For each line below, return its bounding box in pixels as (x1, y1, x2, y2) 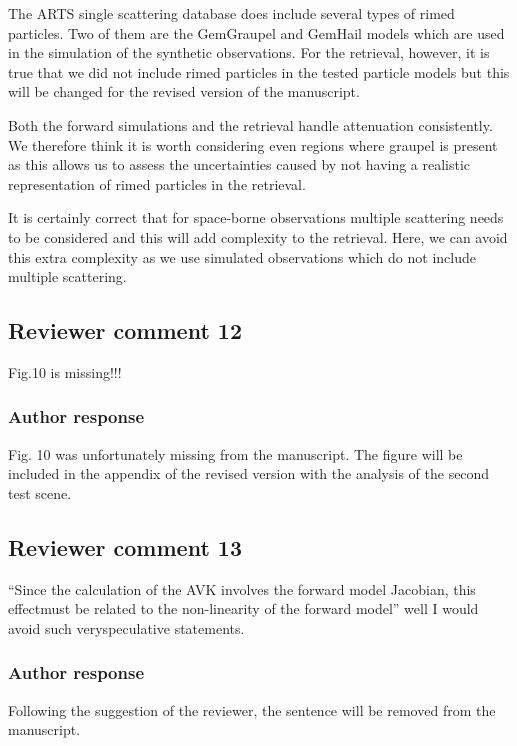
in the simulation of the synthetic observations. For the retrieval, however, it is (8, 42, 490, 63)
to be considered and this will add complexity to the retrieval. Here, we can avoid (8, 226, 508, 247)
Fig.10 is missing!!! (8, 361, 122, 382)
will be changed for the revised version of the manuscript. (8, 81, 360, 102)
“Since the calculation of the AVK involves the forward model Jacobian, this (8, 578, 476, 599)
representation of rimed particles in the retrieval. (8, 173, 306, 194)
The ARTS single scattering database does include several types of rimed (8, 3, 455, 23)
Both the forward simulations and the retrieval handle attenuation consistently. (8, 114, 493, 135)
